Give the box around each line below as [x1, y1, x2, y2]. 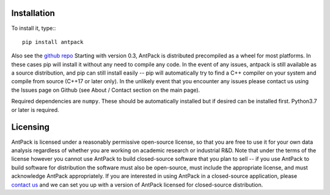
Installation [11, 8, 55, 18]
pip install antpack [22, 39, 84, 45]
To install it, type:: [11, 24, 56, 32]
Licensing [11, 122, 50, 133]
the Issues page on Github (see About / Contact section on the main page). [11, 86, 200, 94]
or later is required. [11, 106, 59, 113]
